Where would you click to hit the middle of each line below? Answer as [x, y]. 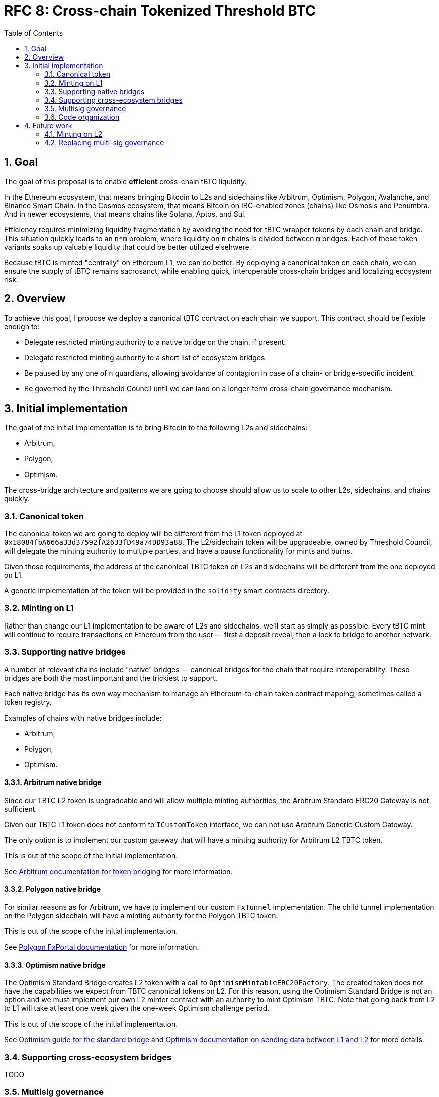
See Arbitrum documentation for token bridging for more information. [118, 871]
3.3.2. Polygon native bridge [52, 889]
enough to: [22, 327]
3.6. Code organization [82, 117]
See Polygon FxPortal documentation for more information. [102, 947]
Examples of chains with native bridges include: [83, 718]
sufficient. [21, 809]
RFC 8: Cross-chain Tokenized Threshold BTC [160, 11]
